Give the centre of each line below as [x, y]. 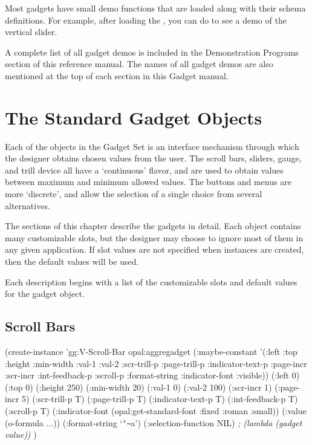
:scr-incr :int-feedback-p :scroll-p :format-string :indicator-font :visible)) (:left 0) [152, 375]
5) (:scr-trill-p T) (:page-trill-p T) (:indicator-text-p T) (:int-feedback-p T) [160, 399]
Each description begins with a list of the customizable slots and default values [151, 281]
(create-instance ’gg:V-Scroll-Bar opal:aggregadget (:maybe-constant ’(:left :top [151, 352]
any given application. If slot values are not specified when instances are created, [154, 249]
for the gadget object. [45, 294]
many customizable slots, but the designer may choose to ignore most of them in [154, 237]
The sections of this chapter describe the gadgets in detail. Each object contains [153, 226]
